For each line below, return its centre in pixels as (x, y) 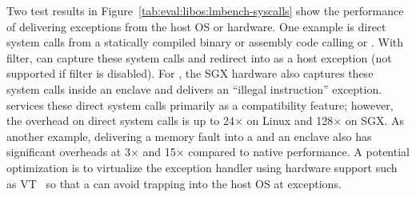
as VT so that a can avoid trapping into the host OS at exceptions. (174, 183)
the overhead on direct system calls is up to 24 (121, 121)
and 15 (159, 152)
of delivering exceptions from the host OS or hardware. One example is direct (196, 26)
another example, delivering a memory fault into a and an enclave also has (189, 136)
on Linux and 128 (290, 121)
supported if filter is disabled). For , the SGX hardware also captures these (190, 73)
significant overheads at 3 (68, 152)
